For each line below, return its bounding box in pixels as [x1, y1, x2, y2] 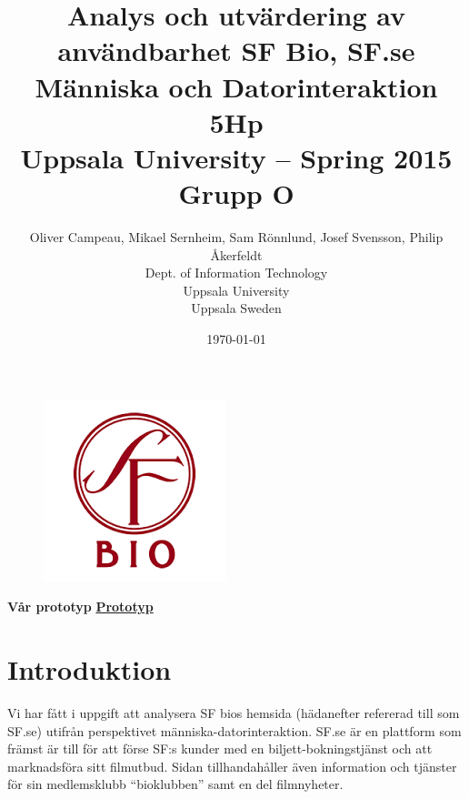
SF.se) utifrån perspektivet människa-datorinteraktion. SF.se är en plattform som [7, 721, 462, 740]
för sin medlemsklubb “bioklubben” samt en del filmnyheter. [7, 774, 344, 794]
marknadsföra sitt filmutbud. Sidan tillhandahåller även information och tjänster [7, 756, 457, 775]
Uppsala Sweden [191, 298, 282, 318]
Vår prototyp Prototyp [7, 597, 154, 616]
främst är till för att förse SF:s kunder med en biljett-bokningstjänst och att [7, 739, 433, 758]
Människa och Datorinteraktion [35, 67, 438, 105]
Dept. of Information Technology [145, 263, 328, 282]
